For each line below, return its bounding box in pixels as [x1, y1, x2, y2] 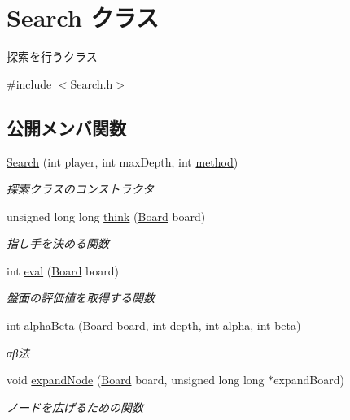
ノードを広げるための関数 [7, 398, 143, 415]
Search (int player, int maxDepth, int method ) [7, 153, 238, 170]
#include [7, 75, 52, 92]
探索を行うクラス [7, 48, 98, 65]
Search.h [70, 75, 113, 92]
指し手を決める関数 [7, 235, 109, 252]
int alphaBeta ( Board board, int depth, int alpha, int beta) [7, 317, 301, 334]
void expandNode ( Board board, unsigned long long [7, 371, 265, 388]
